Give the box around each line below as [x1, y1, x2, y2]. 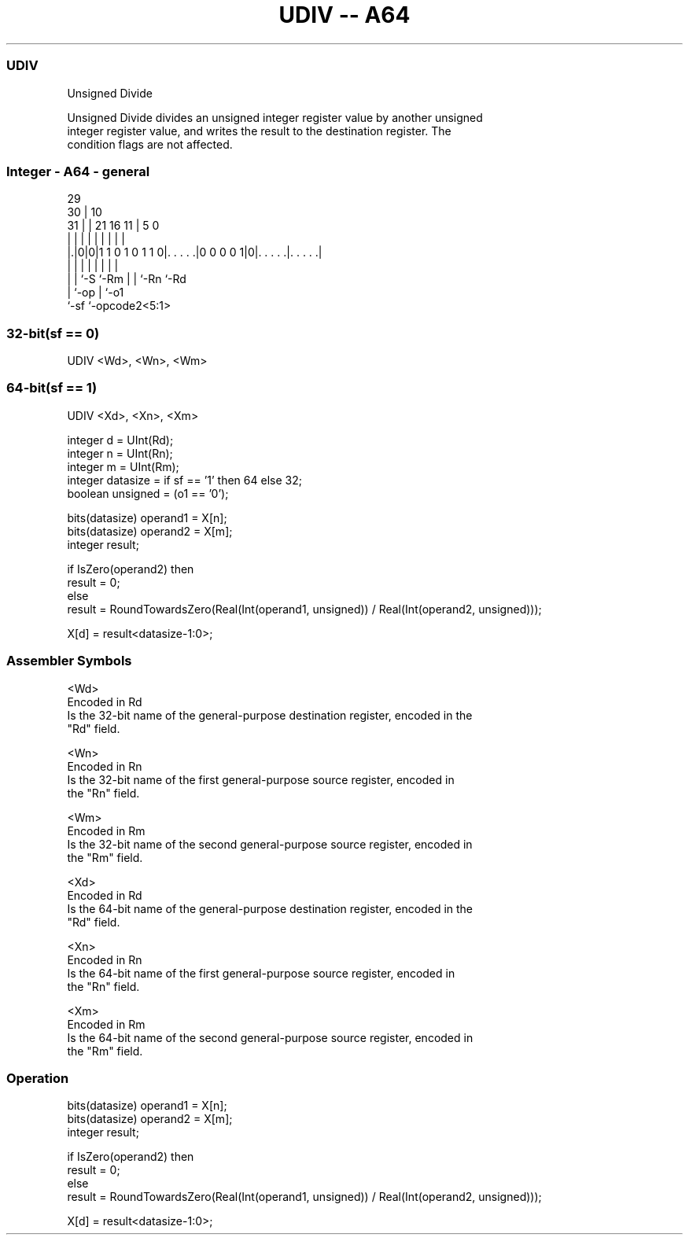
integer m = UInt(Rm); [67, 459, 179, 473]
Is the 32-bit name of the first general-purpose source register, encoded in [67, 772, 455, 786]
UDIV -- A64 [278, 2, 411, 28]
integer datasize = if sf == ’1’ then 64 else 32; [67, 473, 302, 487]
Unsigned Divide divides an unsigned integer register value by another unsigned [67, 110, 483, 124]
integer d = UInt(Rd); [67, 433, 174, 447]
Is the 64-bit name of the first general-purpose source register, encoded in [67, 966, 455, 980]
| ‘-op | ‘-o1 [67, 285, 124, 300]
